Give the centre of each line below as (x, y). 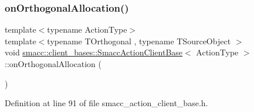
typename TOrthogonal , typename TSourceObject (139, 41)
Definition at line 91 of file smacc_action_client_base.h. (106, 103)
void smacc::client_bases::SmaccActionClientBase (94, 52)
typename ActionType (87, 29)
